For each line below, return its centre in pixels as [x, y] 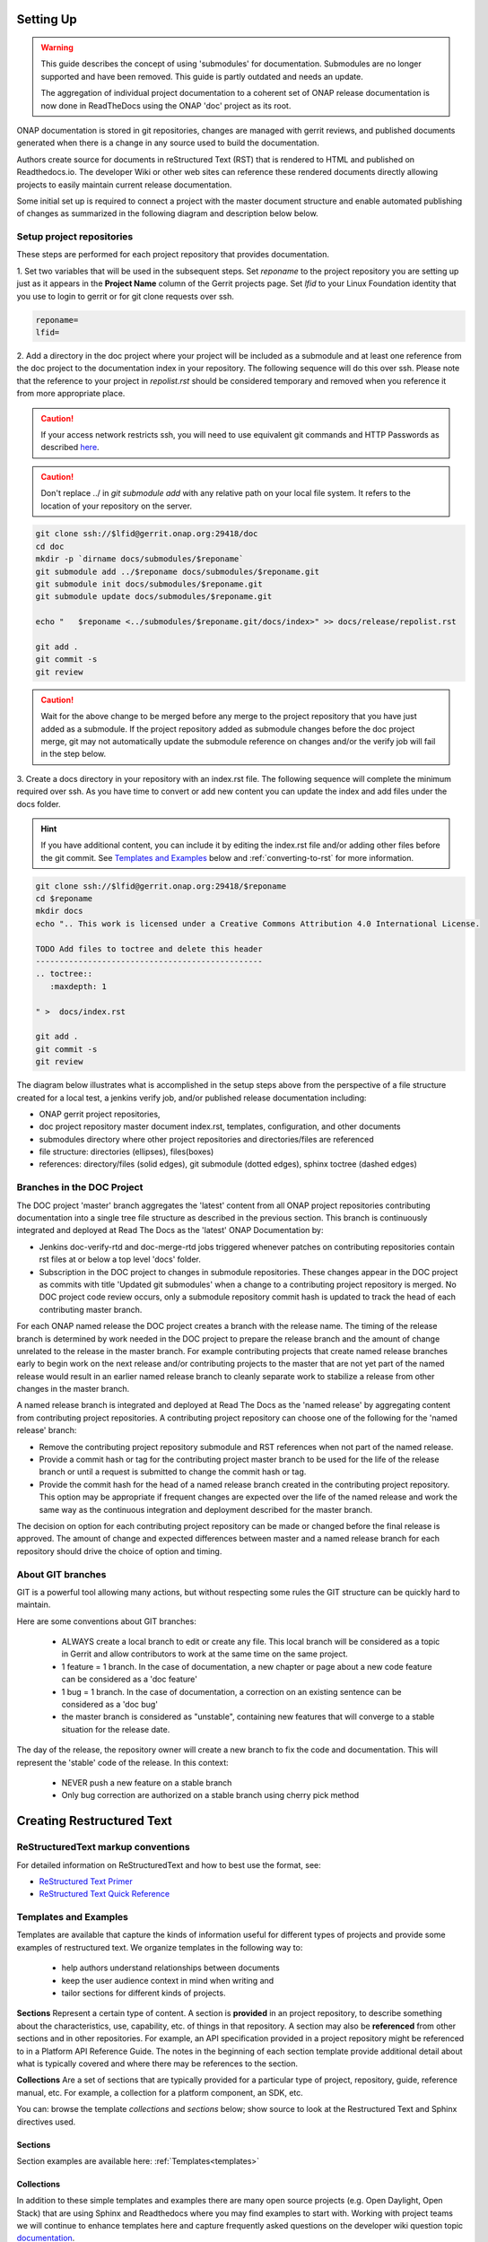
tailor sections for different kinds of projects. [144, 1993]
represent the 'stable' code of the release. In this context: [122, 1762]
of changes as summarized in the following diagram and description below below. [167, 213]
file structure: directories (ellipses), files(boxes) [126, 1151]
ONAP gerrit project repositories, [100, 1114]
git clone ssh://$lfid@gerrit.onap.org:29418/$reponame [161, 886]
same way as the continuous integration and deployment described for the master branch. [206, 1509]
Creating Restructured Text [94, 1821]
